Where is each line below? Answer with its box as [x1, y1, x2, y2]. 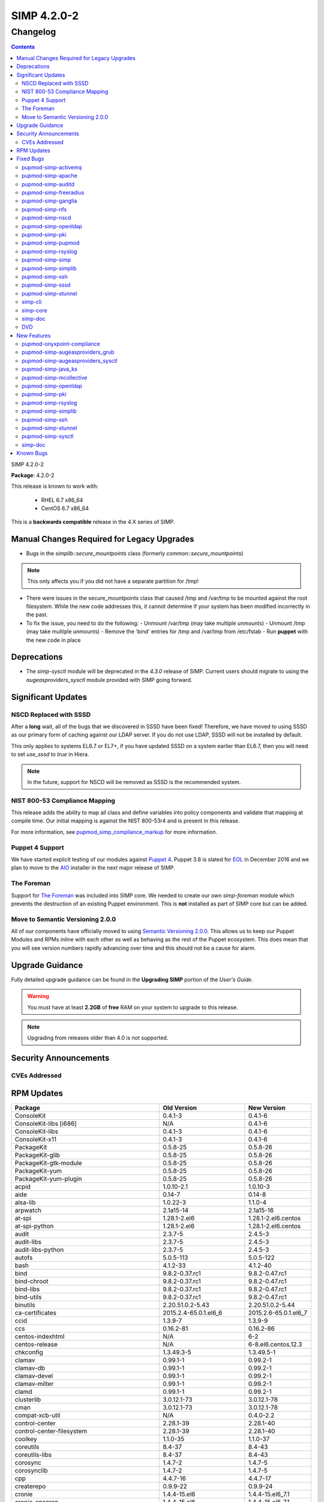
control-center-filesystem [14, 1427, 88, 1435]
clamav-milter [14, 1379, 54, 1388]
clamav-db [14, 1364, 45, 1372]
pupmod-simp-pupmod [22, 239, 80, 246]
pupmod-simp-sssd [22, 281, 71, 288]
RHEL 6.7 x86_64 [41, 496, 83, 503]
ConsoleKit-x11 [14, 1135, 57, 1143]
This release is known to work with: [11, 482, 98, 490]
